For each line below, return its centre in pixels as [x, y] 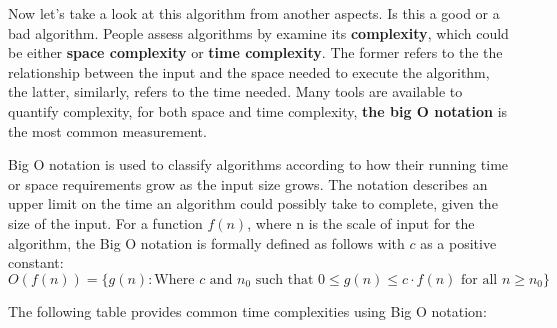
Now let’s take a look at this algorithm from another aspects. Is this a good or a [254, 13]
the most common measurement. [107, 130]
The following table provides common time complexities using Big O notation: [247, 310]
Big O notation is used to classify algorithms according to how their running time [258, 164]
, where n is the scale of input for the [361, 222]
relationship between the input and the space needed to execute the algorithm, [249, 71]
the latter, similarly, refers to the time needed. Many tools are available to [235, 91]
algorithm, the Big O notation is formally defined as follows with [206, 242]
